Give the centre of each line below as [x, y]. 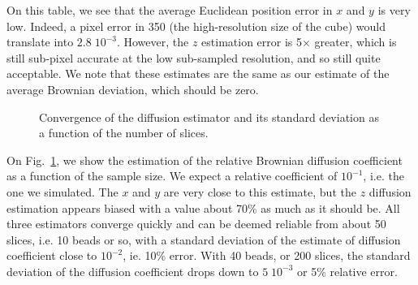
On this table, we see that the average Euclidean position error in [170, 10]
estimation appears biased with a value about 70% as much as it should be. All [203, 207]
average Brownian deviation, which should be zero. [133, 89]
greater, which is [356, 42]
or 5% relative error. [347, 271]
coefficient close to [52, 255]
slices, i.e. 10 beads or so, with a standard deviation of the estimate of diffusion [204, 239]
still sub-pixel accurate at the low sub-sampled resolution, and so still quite [194, 57]
